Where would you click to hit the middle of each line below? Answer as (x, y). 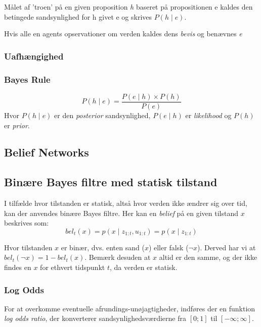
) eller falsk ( (168, 247)
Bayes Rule (27, 79)
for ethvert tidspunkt (73, 267)
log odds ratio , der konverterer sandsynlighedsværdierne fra (95, 318)
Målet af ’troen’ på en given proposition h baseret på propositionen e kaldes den (128, 7)
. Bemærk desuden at (118, 257)
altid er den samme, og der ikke (208, 257)
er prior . (17, 125)
